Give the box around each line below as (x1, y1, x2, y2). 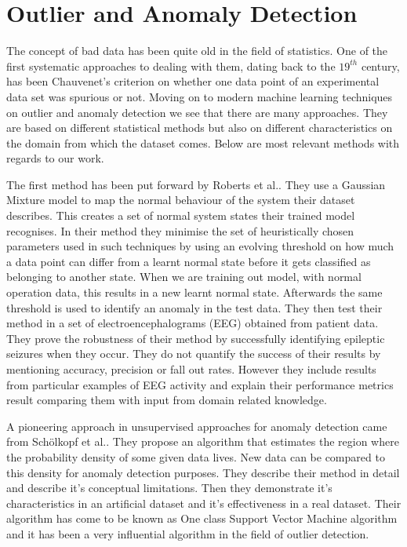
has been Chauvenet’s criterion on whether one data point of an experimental (6, 73, 380, 89)
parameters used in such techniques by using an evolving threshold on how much (6, 238, 394, 254)
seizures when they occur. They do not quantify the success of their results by (6, 345, 381, 362)
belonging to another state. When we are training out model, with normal (6, 268, 362, 285)
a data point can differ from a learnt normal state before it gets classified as (6, 253, 371, 269)
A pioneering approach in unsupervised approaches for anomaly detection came (6, 418, 387, 434)
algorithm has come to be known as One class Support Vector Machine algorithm (6, 510, 398, 527)
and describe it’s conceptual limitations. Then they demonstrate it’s (6, 480, 333, 496)
